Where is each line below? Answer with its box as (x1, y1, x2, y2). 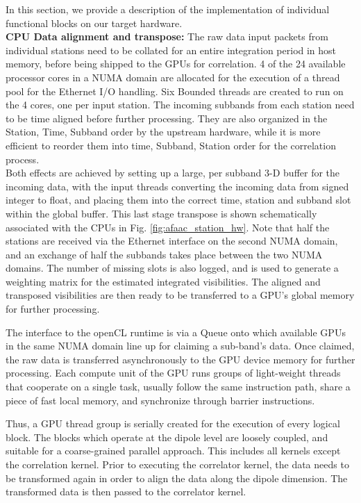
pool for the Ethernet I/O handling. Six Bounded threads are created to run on (6, 83, 344, 98)
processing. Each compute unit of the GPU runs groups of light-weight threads (6, 365, 341, 380)
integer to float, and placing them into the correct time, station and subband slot (6, 192, 351, 207)
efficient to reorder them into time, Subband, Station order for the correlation (6, 138, 336, 152)
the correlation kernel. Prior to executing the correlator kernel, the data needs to (6, 457, 349, 471)
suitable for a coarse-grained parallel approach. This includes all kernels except (6, 443, 341, 458)
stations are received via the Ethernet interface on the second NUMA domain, (6, 233, 338, 248)
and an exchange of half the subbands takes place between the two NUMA (6, 247, 323, 261)
